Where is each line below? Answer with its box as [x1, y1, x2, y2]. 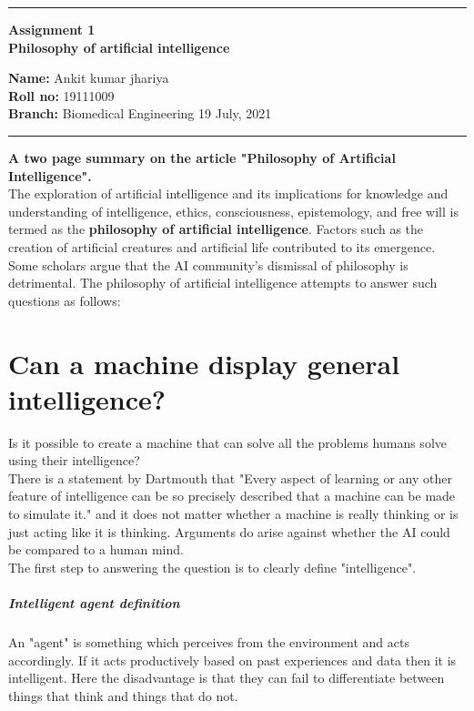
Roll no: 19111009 [8, 86, 115, 105]
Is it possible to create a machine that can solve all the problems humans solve [8, 432, 447, 452]
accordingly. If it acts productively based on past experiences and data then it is [8, 650, 457, 669]
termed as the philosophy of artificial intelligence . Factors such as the [8, 219, 424, 239]
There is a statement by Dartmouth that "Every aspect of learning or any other [8, 468, 452, 487]
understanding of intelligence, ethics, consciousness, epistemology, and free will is [8, 201, 459, 220]
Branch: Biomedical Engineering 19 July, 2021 [8, 104, 272, 123]
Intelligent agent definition [8, 593, 180, 612]
